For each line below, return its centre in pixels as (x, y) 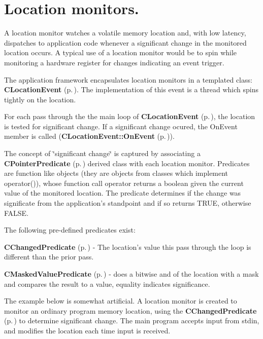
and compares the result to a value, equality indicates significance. (107, 284)
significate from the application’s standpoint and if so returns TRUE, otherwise (128, 203)
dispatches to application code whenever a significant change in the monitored (125, 42)
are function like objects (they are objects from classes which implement (116, 173)
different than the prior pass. (49, 257)
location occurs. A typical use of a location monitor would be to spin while (121, 52)
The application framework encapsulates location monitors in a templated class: (128, 79)
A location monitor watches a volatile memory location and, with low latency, (125, 33)
